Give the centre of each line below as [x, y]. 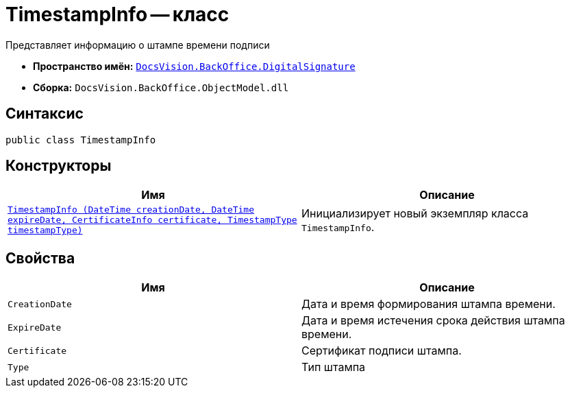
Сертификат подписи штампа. [382, 351]
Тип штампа [334, 367]
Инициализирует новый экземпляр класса [415, 213]
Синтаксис [45, 114]
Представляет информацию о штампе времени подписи [138, 45]
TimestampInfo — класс [117, 14]
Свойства [40, 258]
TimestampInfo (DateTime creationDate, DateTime [131, 210]
